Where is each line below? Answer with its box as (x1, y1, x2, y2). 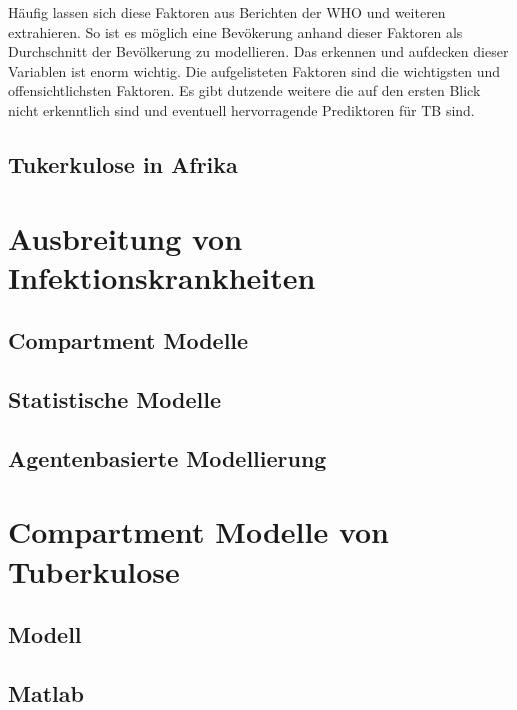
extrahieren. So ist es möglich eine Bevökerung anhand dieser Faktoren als (8, 21, 463, 42)
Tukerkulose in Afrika (8, 148, 238, 179)
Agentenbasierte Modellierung (8, 442, 327, 473)
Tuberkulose (8, 550, 180, 591)
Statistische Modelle (8, 384, 222, 415)
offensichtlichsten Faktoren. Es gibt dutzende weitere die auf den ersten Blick (8, 80, 481, 101)
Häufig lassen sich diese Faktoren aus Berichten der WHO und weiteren (8, 2, 446, 22)
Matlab (8, 677, 84, 708)
